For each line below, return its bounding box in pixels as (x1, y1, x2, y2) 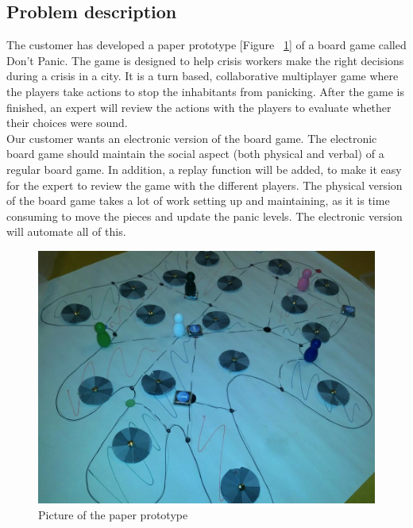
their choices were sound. (6, 114, 128, 131)
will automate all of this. (6, 223, 126, 240)
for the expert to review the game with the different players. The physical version (6, 176, 403, 193)
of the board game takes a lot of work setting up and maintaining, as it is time (6, 192, 390, 209)
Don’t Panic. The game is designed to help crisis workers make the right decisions (6, 52, 404, 68)
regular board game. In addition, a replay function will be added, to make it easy (6, 160, 402, 177)
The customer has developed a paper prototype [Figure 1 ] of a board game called (6, 37, 407, 53)
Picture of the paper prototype (38, 506, 188, 522)
